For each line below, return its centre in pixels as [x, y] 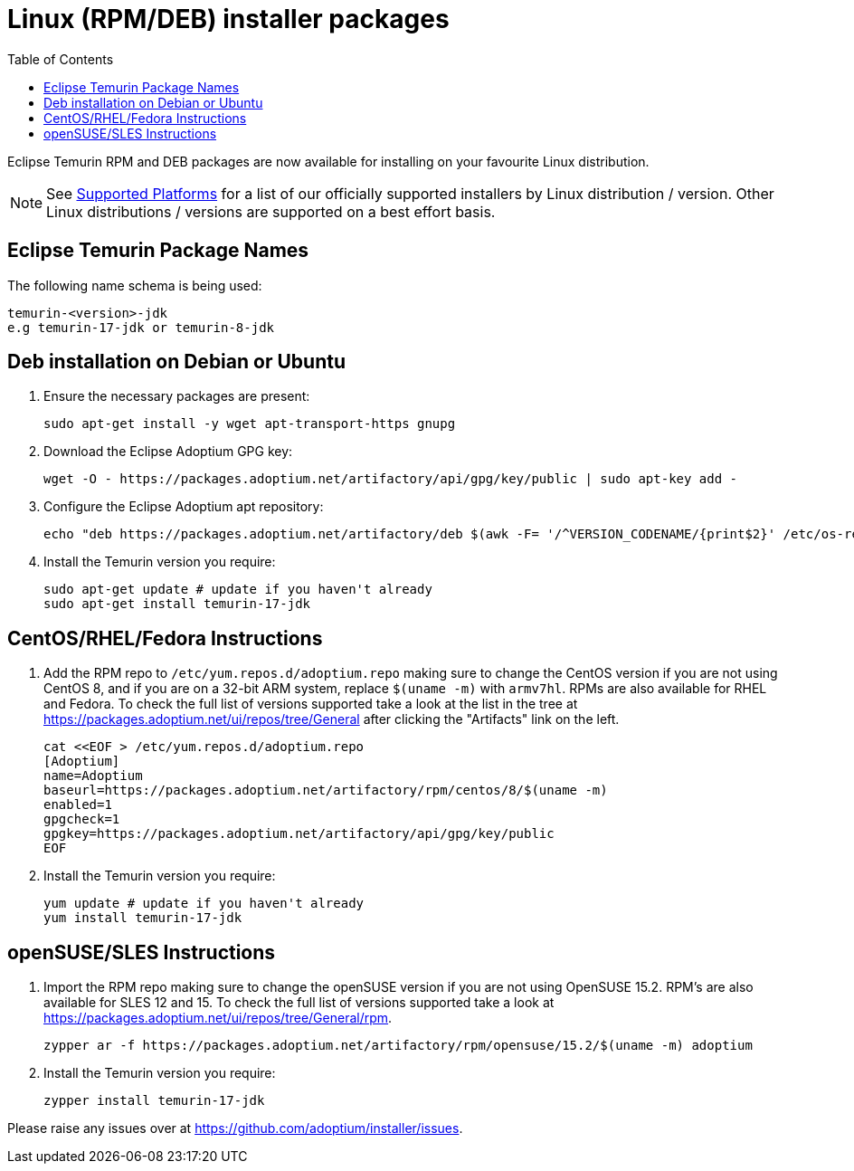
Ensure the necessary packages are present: [177, 396]
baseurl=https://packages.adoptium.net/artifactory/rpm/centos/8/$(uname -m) [326, 790]
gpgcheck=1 [82, 819]
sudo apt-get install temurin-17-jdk [177, 604]
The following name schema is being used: [135, 285]
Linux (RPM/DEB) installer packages [228, 19]
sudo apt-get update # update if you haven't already [238, 590]
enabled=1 [78, 805]
